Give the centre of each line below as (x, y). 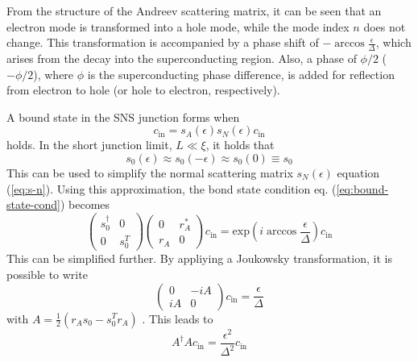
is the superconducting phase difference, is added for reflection (241, 74)
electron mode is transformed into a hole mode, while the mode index (178, 26)
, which (393, 42)
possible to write (47, 274)
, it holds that (240, 145)
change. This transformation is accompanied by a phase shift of (163, 42)
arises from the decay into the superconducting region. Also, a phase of (182, 58)
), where (54, 74)
